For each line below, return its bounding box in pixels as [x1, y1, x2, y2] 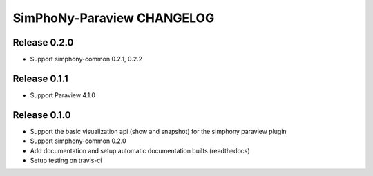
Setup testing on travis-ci [30, 156, 102, 165]
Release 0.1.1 [12, 72, 68, 84]
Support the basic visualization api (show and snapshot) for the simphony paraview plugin [30, 127, 287, 135]
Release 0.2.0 [12, 37, 74, 48]
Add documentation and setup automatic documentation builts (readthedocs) [30, 146, 250, 155]
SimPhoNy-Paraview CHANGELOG [12, 10, 215, 26]
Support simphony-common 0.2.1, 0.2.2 [30, 55, 143, 63]
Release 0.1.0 [12, 109, 72, 121]
